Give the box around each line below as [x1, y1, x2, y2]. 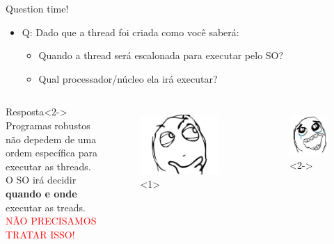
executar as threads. [6, 158, 91, 173]
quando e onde [6, 186, 77, 200]
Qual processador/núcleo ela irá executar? [38, 71, 218, 86]
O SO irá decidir [6, 172, 77, 187]
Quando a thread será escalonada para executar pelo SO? [38, 48, 284, 63]
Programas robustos [6, 117, 90, 132]
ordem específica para [6, 145, 97, 160]
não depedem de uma [6, 131, 97, 146]
